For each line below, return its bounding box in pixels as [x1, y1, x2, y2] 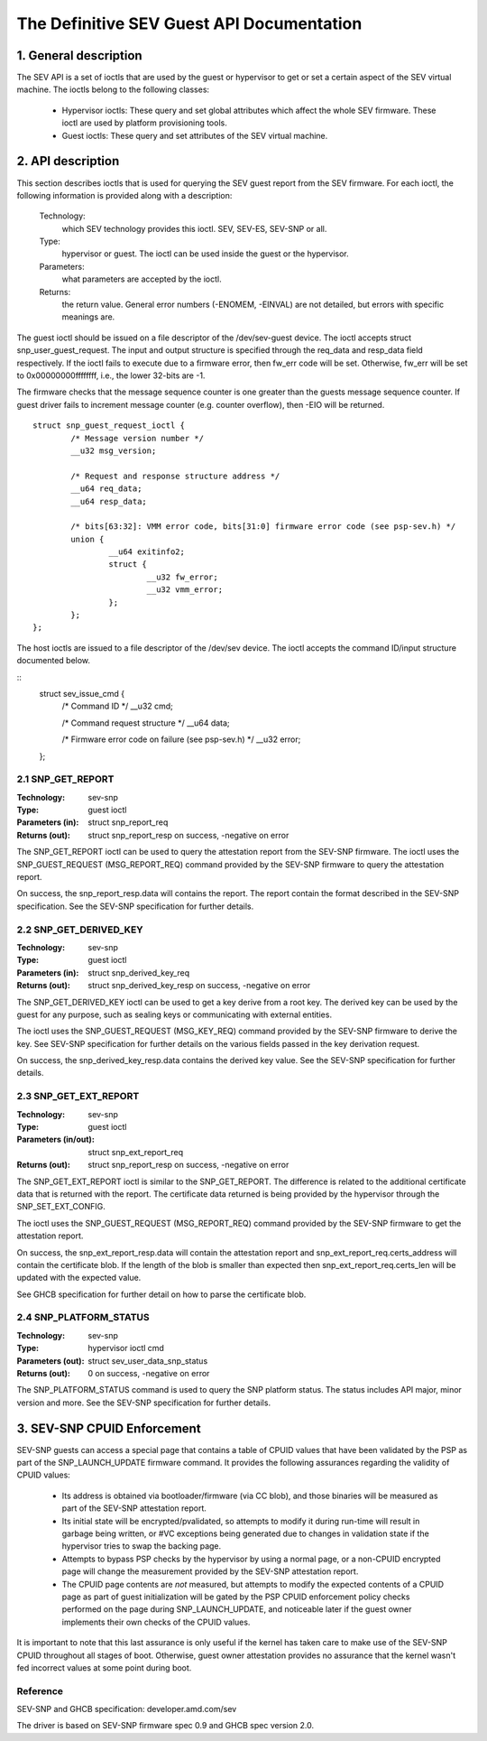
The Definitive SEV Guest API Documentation [16, 14, 363, 33]
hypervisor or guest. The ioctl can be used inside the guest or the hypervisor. [61, 248, 349, 259]
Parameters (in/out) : [16, 1134, 95, 1145]
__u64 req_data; [70, 484, 142, 494]
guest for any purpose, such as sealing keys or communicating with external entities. [16, 1009, 333, 1020]
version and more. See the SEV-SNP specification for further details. [16, 1397, 271, 1408]
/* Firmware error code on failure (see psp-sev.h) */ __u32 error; [61, 734, 301, 745]
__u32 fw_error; [146, 571, 218, 582]
